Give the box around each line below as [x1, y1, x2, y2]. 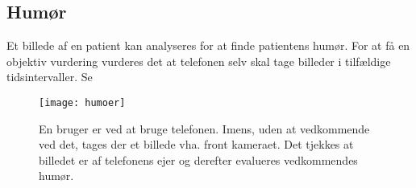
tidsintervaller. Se [6, 68, 93, 85]
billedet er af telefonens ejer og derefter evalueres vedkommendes [39, 151, 358, 168]
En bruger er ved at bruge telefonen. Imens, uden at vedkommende [39, 120, 370, 137]
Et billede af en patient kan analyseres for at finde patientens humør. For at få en [6, 37, 410, 54]
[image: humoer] [39, 96, 126, 108]
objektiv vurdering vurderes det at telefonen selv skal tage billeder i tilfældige [6, 52, 391, 69]
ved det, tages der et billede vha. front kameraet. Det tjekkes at [39, 136, 354, 153]
